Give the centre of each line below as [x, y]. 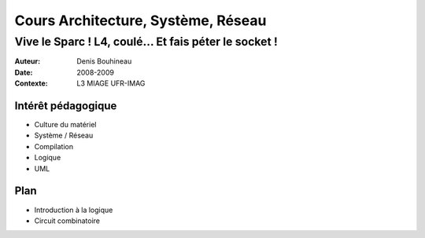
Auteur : [28, 61]
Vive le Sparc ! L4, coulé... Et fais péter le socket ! [146, 42]
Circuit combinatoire [67, 221]
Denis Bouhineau [104, 61]
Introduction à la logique [74, 210]
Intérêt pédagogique [66, 106]
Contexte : [31, 83]
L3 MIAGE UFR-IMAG [111, 83]
